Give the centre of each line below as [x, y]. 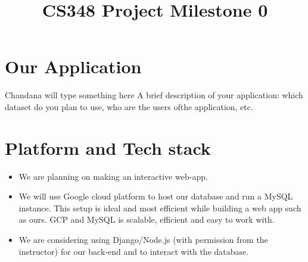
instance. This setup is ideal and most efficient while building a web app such [160, 208]
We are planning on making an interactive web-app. [113, 176]
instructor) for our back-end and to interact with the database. [134, 251]
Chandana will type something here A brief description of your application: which [154, 95]
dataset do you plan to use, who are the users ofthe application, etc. [129, 106]
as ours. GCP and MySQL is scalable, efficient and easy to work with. [147, 219]
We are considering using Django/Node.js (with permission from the [143, 239]
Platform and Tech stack [108, 147]
